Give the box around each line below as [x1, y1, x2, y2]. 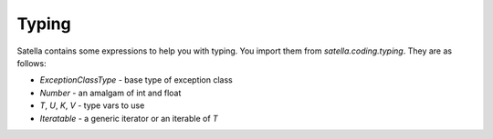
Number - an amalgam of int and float [39, 87, 182, 98]
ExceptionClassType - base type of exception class [39, 74, 233, 85]
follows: [16, 57, 47, 68]
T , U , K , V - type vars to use [39, 100, 145, 111]
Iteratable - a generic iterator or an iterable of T [39, 113, 218, 124]
